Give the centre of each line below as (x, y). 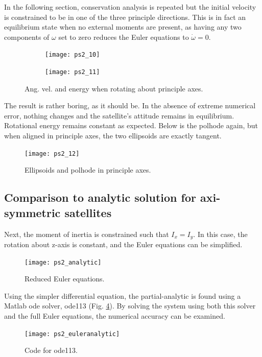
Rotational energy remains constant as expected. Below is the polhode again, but (131, 125)
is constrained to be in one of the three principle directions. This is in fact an (125, 17)
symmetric (32, 212)
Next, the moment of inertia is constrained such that (87, 234)
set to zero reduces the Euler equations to (124, 37)
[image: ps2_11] (73, 72)
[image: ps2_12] (52, 153)
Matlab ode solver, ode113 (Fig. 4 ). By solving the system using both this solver (130, 306)
